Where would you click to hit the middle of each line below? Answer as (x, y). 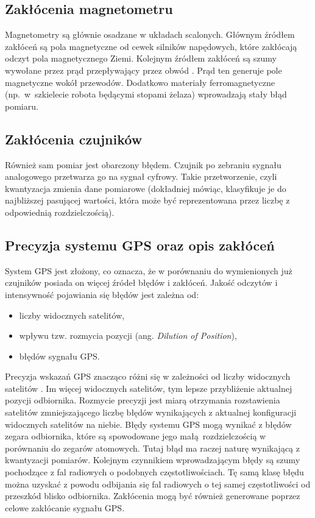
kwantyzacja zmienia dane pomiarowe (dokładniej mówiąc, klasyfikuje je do (146, 188)
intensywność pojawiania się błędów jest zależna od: (102, 294)
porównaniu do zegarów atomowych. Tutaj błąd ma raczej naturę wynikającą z (152, 448)
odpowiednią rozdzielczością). (60, 212)
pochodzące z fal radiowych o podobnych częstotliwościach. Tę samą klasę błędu (154, 472)
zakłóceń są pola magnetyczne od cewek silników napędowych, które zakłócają (151, 46)
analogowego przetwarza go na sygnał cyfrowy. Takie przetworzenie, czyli (141, 176)
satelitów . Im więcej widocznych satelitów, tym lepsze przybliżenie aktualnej (149, 388)
